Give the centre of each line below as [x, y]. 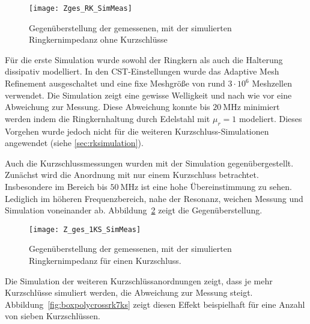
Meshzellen [272, 83]
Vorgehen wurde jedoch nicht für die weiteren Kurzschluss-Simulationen [137, 131]
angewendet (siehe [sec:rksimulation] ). [74, 143]
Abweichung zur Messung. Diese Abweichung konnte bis [108, 107]
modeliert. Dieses [270, 118]
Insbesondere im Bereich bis [56, 186]
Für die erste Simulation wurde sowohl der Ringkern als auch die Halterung [144, 59]
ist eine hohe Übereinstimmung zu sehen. [216, 186]
